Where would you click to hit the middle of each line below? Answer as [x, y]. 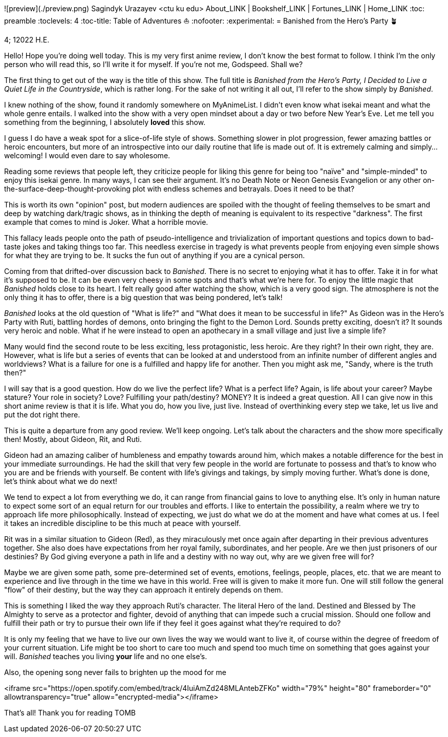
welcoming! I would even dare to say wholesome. [87, 155]
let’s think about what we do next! [61, 481]
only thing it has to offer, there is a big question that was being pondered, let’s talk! [143, 297]
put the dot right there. [42, 415]
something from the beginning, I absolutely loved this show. [105, 122]
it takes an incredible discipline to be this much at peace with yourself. [123, 523]
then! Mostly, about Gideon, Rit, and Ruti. [73, 439]
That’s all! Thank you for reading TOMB [70, 713]
